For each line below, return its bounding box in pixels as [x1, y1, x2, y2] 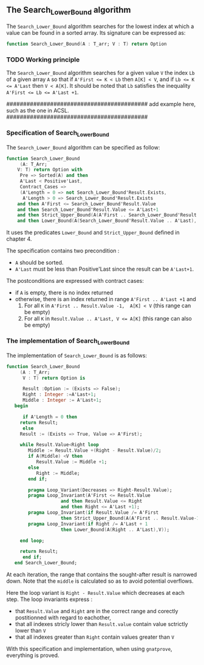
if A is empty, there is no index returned [15, 289, 114, 296]
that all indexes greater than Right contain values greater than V [15, 633, 175, 641]
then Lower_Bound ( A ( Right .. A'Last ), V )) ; [60, 527, 170, 533]
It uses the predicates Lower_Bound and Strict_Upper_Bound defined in [6, 229, 180, 236]
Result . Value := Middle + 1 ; [36, 459, 107, 465]
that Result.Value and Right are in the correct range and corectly [15, 608, 178, 615]
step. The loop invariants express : [6, 596, 93, 603]
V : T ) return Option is [22, 375, 86, 381]
